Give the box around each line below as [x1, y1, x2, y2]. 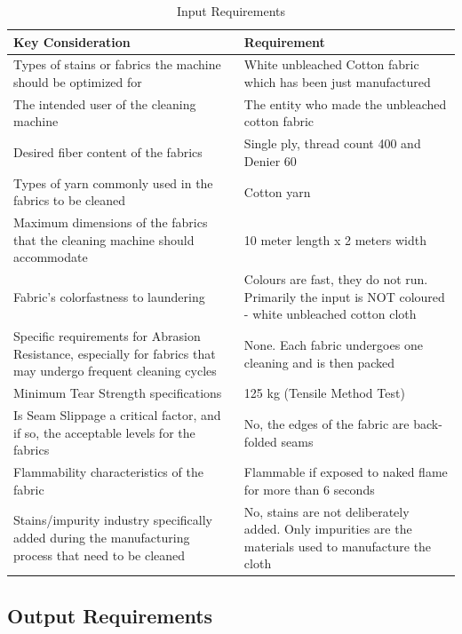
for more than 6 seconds [243, 479, 375, 498]
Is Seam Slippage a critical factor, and [13, 406, 221, 424]
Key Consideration [13, 32, 131, 51]
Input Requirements [176, 2, 286, 20]
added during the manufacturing [13, 527, 190, 546]
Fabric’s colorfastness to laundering [13, 287, 205, 305]
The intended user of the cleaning [13, 94, 196, 113]
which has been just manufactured [243, 73, 431, 91]
